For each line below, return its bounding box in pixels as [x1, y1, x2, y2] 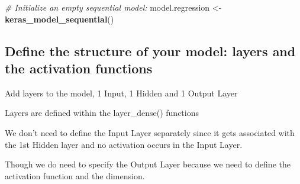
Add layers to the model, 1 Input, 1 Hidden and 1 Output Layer [5, 86, 238, 99]
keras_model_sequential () [5, 12, 114, 25]
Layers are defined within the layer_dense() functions [5, 106, 199, 119]
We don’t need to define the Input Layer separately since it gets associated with [5, 126, 295, 138]
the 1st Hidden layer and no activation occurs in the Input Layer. [5, 138, 243, 150]
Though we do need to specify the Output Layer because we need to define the [5, 158, 291, 170]
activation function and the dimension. [5, 169, 145, 182]
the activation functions [5, 59, 153, 77]
